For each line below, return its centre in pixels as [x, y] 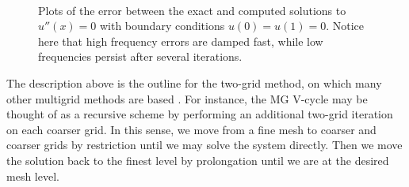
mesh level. [33, 176]
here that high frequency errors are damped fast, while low [181, 41]
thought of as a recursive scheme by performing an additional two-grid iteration [200, 114]
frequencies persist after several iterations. [140, 56]
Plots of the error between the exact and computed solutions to [192, 10]
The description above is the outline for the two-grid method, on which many [194, 82]
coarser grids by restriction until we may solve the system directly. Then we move [204, 145]
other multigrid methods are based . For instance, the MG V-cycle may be [187, 98]
